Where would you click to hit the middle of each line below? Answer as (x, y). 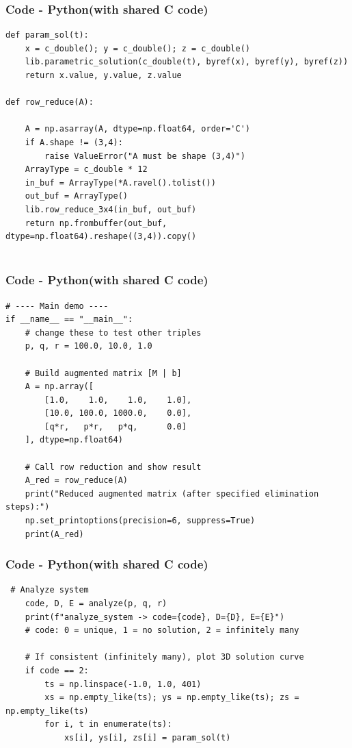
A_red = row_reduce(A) (76, 481)
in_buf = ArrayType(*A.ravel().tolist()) (120, 183)
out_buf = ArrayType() (76, 196)
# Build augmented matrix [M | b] (103, 373)
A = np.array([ (59, 387)
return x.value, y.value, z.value (103, 75)
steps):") (28, 507)
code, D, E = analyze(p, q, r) (96, 604)
